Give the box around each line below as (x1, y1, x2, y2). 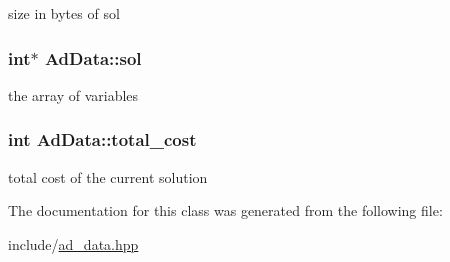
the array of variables (8, 84, 139, 105)
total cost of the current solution (8, 166, 208, 187)
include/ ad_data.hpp (8, 233, 139, 254)
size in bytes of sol (8, 3, 120, 23)
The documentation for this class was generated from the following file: (8, 200, 443, 221)
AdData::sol (44, 45, 142, 70)
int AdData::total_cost (8, 127, 197, 152)
